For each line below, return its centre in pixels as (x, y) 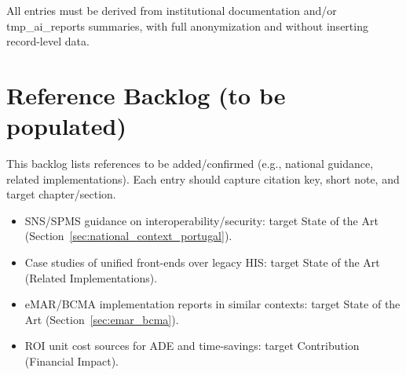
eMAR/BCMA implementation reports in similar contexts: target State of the (212, 304)
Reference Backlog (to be (146, 95)
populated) (66, 126)
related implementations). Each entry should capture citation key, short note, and (203, 178)
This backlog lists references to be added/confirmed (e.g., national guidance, (190, 164)
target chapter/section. (61, 194)
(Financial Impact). (72, 361)
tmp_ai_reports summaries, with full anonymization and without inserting (187, 25)
